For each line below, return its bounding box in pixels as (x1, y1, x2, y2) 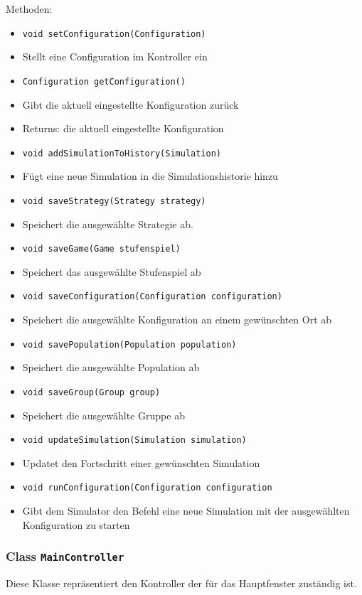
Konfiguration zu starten (22, 517, 130, 532)
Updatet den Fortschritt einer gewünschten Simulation (22, 455, 260, 470)
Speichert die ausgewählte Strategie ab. (22, 216, 193, 231)
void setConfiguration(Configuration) (22, 28, 206, 39)
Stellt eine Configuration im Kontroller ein (22, 49, 208, 64)
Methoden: (6, 1, 53, 16)
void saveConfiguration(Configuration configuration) (22, 291, 282, 302)
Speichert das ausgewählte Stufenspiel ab (22, 264, 201, 279)
